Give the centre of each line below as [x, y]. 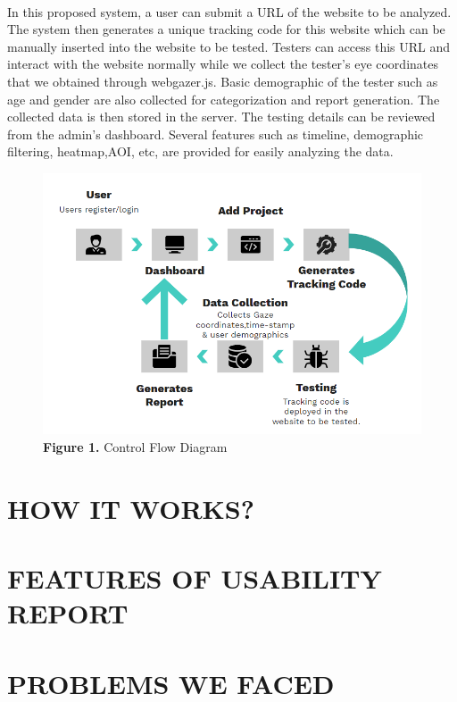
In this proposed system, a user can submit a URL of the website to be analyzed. [229, 11]
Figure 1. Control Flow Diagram [135, 446]
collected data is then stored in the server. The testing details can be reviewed [221, 117]
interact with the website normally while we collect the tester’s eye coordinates [223, 64]
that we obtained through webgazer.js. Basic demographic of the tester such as [223, 81]
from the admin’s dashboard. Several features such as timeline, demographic [216, 134]
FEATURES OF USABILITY [195, 578]
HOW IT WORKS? [131, 508]
